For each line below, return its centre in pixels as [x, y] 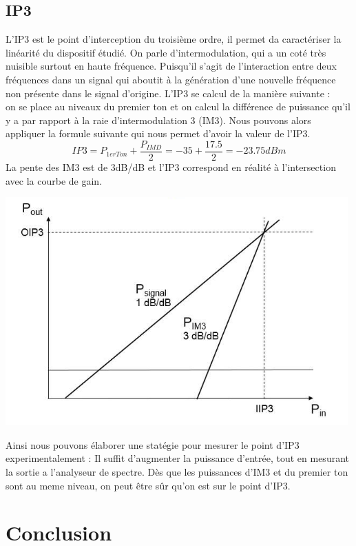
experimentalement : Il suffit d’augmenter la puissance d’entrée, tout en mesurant [177, 458]
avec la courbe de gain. [54, 180]
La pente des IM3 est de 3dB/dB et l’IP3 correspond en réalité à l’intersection [171, 167]
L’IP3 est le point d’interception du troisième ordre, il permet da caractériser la [174, 39]
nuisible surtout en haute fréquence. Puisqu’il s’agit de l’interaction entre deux [171, 66]
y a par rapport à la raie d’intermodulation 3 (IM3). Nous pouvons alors [158, 120]
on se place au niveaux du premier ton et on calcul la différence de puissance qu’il [178, 107]
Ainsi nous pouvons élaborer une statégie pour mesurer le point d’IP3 [153, 444]
